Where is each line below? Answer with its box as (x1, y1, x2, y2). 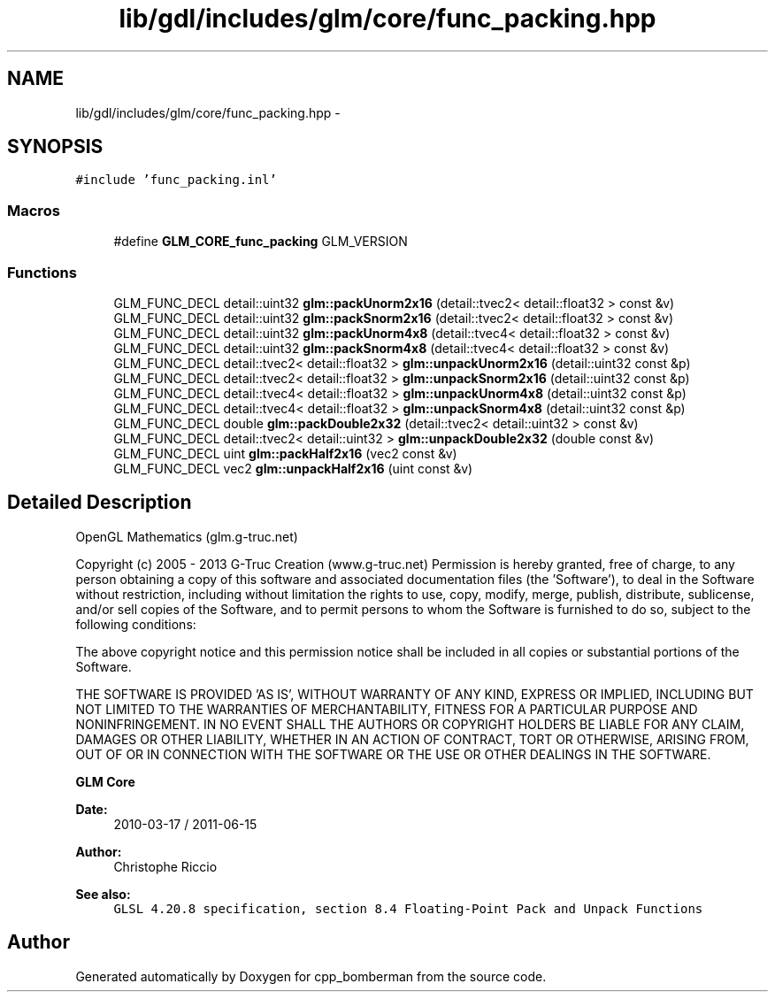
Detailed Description (7, 491, 192, 514)
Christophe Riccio (113, 858, 218, 874)
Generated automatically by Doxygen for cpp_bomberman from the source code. (75, 968, 547, 984)
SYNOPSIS (7, 135, 104, 158)
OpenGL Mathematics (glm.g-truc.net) (75, 528, 298, 544)
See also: (75, 886, 131, 902)
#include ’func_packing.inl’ (75, 173, 277, 188)
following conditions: (75, 616, 196, 632)
